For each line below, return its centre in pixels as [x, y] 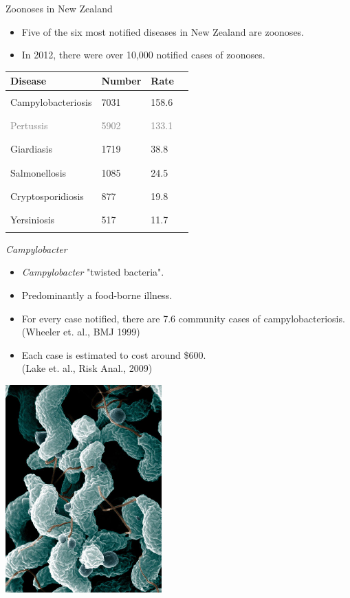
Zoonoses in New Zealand [59, 8]
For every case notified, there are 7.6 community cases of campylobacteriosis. [183, 318]
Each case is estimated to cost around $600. [114, 354]
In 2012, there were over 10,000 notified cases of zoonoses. [143, 55]
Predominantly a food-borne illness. [97, 295]
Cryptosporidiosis [47, 196]
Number [121, 81]
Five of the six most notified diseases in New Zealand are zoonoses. [163, 31]
